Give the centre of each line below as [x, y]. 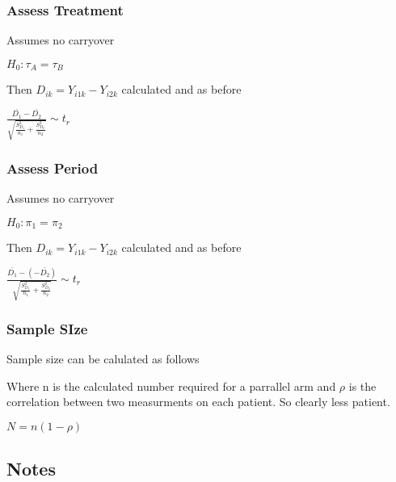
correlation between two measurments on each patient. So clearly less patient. [198, 402]
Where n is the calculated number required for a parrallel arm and [171, 386]
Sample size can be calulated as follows [103, 358]
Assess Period [53, 168]
